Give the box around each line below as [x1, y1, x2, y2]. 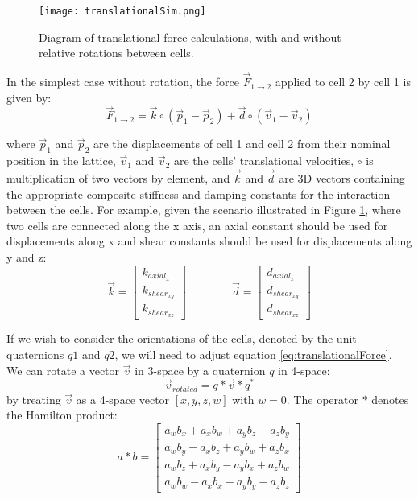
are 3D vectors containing [279, 170, 405, 187]
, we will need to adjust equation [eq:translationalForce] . [114, 345, 392, 362]
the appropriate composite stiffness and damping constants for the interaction [6, 185, 391, 202]
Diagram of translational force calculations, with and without [39, 28, 341, 45]
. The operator [286, 390, 358, 407]
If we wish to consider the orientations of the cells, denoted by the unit [6, 330, 357, 347]
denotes [371, 390, 409, 407]
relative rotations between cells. [39, 44, 194, 61]
